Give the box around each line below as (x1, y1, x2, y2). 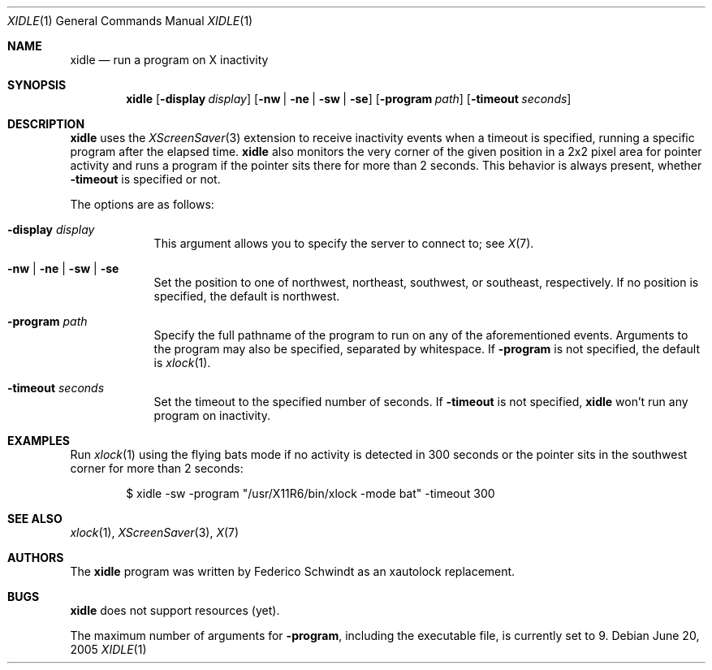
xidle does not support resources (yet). (70, 603, 280, 617)
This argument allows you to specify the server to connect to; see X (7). (153, 236, 534, 250)
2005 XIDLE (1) (70, 642, 147, 656)
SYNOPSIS (7, 78, 67, 92)
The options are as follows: (70, 197, 214, 211)
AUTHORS (7, 551, 64, 564)
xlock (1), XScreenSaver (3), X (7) (70, 525, 239, 539)
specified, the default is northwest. (153, 289, 340, 303)
